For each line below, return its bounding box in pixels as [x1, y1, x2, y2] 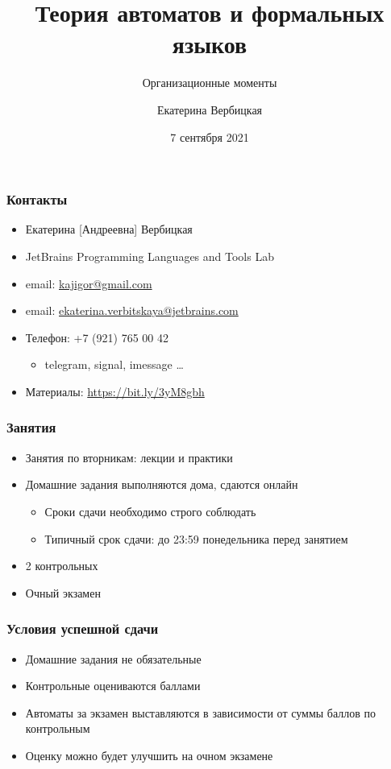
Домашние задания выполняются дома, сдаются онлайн [25, 476, 298, 493]
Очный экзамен [25, 584, 101, 601]
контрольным [25, 720, 90, 737]
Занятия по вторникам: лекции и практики [25, 449, 233, 465]
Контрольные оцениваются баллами [25, 677, 201, 694]
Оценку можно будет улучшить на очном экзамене [25, 746, 273, 763]
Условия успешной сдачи [6, 618, 159, 639]
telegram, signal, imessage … [44, 356, 184, 373]
